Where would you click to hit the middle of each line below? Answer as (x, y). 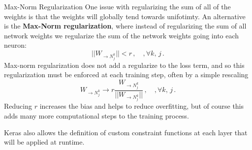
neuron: (15, 45)
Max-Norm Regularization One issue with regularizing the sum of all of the (117, 6)
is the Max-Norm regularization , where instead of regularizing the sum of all (125, 26)
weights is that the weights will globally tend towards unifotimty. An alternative (125, 16)
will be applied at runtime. (44, 142)
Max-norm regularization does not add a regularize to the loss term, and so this (124, 65)
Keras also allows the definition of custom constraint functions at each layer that (126, 132)
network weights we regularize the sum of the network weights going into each (122, 35)
